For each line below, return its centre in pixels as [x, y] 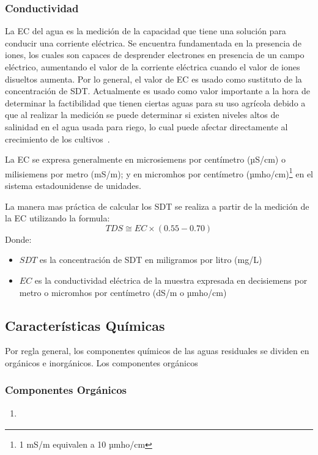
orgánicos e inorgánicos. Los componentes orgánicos [102, 362]
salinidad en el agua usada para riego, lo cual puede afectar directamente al [146, 126]
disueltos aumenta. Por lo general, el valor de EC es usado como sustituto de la [153, 79]
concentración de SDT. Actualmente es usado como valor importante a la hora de [158, 91]
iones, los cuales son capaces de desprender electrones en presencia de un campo [155, 55]
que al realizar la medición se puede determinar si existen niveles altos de [142, 115]
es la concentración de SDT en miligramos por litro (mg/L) [151, 260]
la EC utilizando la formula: [57, 218]
